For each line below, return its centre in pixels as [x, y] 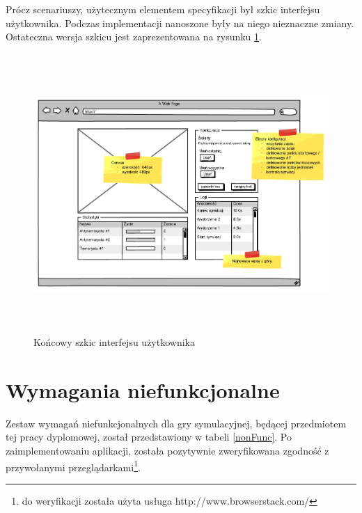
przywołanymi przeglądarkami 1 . [73, 466]
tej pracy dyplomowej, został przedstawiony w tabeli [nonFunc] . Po [149, 437]
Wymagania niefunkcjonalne [143, 389]
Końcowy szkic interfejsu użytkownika [114, 342]
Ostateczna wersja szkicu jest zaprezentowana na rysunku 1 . [134, 37]
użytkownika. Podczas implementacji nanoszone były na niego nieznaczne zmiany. [180, 23]
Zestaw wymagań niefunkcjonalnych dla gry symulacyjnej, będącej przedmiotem [176, 423]
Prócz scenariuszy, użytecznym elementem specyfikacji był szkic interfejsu [163, 9]
